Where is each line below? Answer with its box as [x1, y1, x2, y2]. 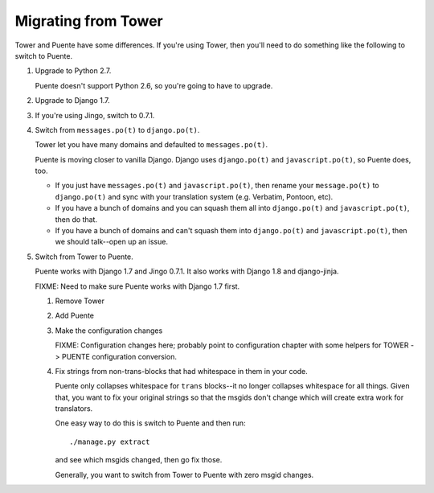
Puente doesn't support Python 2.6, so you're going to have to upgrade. [35, 80, 273, 90]
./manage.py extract [69, 437, 150, 446]
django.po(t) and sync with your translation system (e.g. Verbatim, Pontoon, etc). [55, 191, 334, 201]
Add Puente [55, 310, 94, 321]
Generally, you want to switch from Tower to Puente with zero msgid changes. [55, 470, 314, 479]
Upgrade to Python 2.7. [35, 66, 112, 76]
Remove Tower [55, 296, 104, 306]
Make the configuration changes [55, 326, 163, 335]
